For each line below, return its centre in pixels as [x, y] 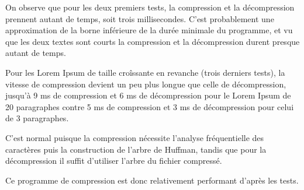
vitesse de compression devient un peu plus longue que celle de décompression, [146, 84]
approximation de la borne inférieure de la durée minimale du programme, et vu [149, 30]
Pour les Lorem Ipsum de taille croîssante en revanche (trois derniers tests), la [145, 72]
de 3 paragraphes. [37, 118]
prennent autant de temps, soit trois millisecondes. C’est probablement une [140, 18]
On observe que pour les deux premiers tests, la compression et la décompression [150, 7]
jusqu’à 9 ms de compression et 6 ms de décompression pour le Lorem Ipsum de [148, 95]
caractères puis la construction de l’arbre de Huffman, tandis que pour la [136, 149]
